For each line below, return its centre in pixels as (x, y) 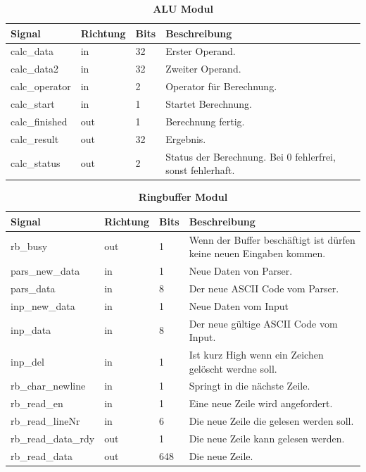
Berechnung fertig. (205, 121)
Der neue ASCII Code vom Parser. (264, 288)
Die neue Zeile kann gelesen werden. (267, 438)
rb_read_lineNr (45, 421)
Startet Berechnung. (209, 103)
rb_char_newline (48, 386)
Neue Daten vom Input (239, 305)
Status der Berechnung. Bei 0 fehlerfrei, (251, 156)
